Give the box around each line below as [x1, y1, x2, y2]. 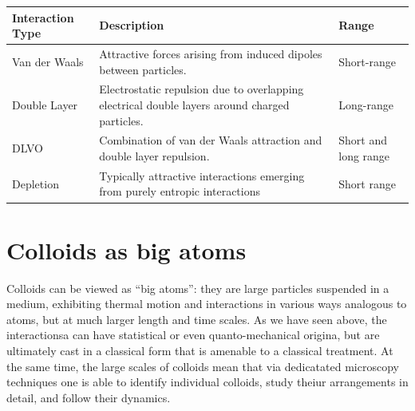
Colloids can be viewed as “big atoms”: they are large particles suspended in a [6, 279, 389, 296]
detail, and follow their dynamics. [6, 389, 171, 405]
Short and [338, 132, 387, 148]
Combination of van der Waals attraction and [99, 132, 322, 148]
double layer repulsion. [99, 148, 210, 164]
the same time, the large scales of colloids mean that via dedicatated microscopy [6, 358, 399, 374]
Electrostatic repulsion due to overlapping [99, 81, 304, 97]
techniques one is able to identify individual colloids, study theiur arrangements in [6, 373, 409, 390]
